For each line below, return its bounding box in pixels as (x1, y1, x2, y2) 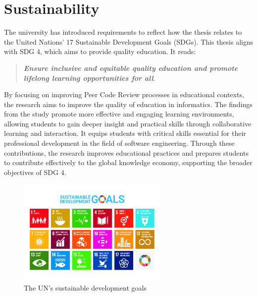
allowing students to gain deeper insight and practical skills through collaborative (4, 118, 252, 128)
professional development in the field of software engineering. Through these (4, 138, 235, 148)
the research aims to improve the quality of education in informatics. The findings (4, 99, 253, 109)
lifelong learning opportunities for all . (23, 72, 155, 83)
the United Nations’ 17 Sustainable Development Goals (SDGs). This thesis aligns (4, 36, 254, 47)
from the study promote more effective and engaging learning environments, (4, 109, 234, 119)
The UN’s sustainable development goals (24, 282, 147, 293)
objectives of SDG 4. (4, 167, 66, 177)
